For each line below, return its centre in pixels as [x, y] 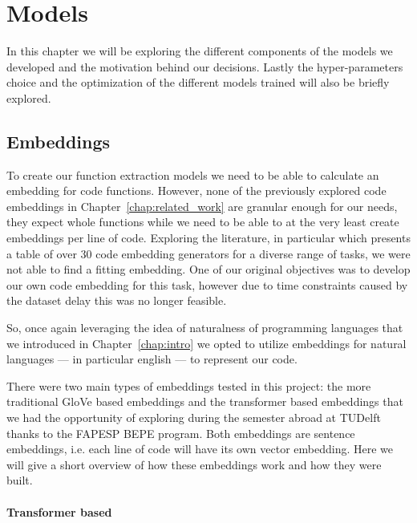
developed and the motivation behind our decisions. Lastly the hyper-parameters [205, 66]
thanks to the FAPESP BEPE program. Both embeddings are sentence [181, 433]
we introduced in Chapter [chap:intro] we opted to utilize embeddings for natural [206, 343]
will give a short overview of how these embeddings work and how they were [194, 464]
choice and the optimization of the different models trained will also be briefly [198, 82]
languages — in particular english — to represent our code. [152, 359]
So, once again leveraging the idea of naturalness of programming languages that [205, 328]
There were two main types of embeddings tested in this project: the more [189, 385]
